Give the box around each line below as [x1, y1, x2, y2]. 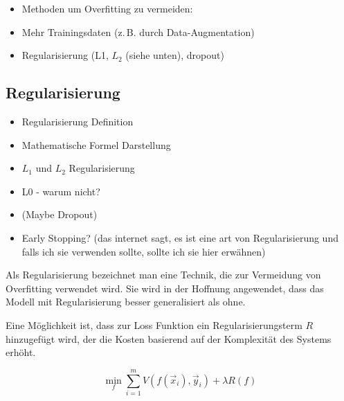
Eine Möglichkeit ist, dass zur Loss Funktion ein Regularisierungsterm [6, 317, 302, 332]
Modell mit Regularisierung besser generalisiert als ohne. [6, 294, 246, 309]
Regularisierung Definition [21, 114, 134, 128]
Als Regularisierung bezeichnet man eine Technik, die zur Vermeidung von [6, 267, 321, 282]
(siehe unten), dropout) [125, 48, 224, 62]
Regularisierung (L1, [21, 48, 109, 62]
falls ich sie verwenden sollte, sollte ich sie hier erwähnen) [21, 244, 266, 258]
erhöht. [6, 345, 36, 359]
